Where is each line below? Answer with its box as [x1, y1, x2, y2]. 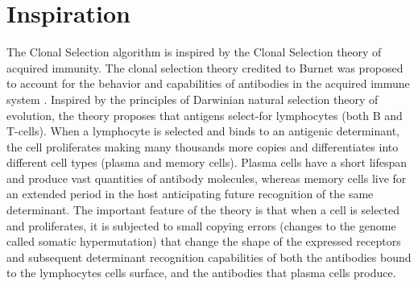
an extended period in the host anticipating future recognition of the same [6, 185, 374, 202]
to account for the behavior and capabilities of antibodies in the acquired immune [6, 75, 410, 92]
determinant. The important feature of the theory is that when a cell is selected [6, 201, 400, 218]
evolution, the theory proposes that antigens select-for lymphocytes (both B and [6, 106, 403, 123]
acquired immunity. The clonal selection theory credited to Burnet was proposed [6, 59, 404, 76]
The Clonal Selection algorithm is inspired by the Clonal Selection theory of [6, 44, 382, 60]
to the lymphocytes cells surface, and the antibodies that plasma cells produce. [6, 264, 396, 281]
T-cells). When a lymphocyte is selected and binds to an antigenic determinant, [6, 122, 399, 139]
